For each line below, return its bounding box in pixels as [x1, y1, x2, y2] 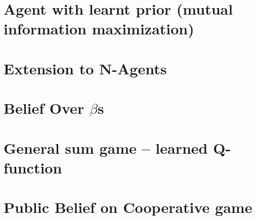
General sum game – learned [4, 137, 208, 158]
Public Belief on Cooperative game [4, 197, 252, 217]
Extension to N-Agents [4, 58, 167, 78]
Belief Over [4, 98, 84, 118]
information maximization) [4, 18, 194, 39]
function [4, 157, 62, 178]
